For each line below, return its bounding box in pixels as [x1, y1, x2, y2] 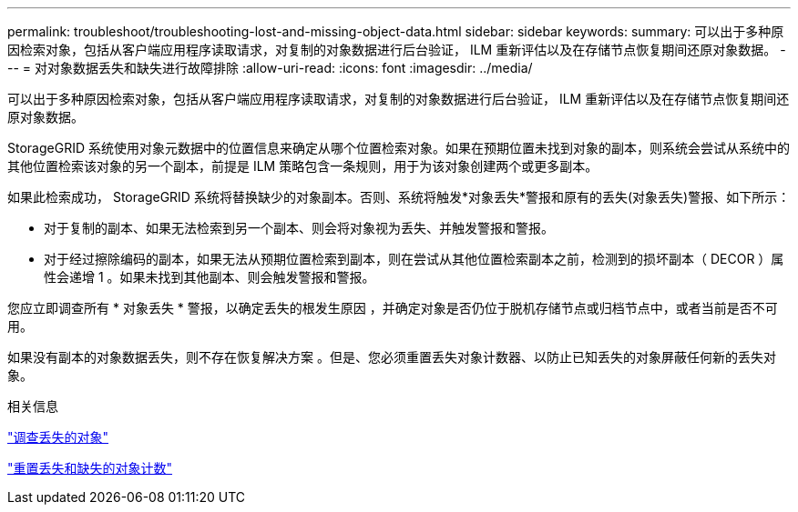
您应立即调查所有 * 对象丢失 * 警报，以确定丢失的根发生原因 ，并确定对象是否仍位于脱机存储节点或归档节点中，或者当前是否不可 [7, 300, 778, 316]
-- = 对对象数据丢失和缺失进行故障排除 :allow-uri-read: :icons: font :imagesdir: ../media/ [7, 60, 533, 75]
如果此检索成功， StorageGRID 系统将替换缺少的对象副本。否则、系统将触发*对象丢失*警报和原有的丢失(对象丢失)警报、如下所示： [7, 189, 791, 205]
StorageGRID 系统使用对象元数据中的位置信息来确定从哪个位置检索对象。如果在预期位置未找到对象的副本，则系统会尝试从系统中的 [7, 140, 790, 156]
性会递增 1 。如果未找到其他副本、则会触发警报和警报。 [44, 269, 375, 285]
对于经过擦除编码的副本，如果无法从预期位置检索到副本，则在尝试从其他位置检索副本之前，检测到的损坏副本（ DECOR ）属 [44, 251, 784, 266]
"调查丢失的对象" [7, 429, 109, 445]
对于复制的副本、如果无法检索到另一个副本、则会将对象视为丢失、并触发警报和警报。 [44, 220, 554, 236]
